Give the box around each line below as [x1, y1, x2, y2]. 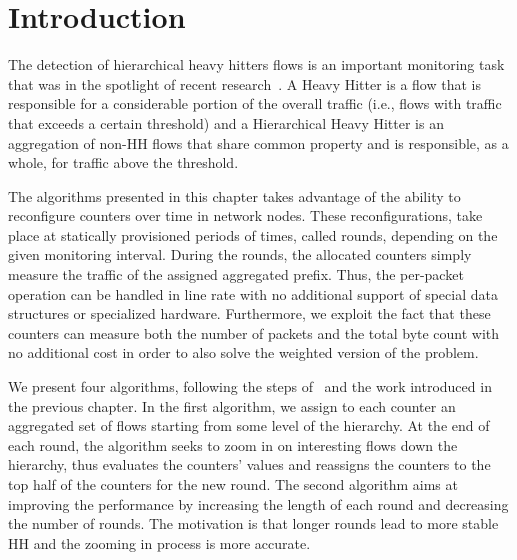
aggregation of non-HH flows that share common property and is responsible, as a [8, 132, 509, 153]
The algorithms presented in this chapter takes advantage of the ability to [8, 185, 461, 206]
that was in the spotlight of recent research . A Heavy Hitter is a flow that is [8, 73, 481, 94]
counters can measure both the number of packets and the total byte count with [8, 322, 500, 343]
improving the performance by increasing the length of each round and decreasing [8, 493, 509, 514]
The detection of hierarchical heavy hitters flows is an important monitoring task [8, 54, 505, 75]
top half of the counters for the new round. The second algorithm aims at [8, 474, 458, 494]
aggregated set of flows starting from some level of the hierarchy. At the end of [8, 415, 490, 436]
